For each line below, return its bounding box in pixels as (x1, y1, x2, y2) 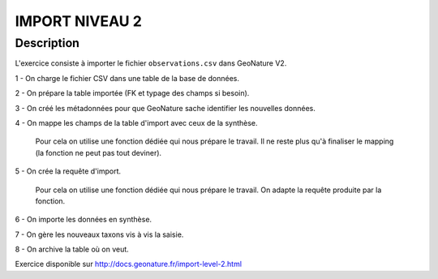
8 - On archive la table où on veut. (15, 244, 129, 255)
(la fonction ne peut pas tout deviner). (35, 148, 162, 157)
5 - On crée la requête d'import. (15, 166, 122, 176)
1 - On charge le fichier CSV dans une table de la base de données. (15, 73, 239, 83)
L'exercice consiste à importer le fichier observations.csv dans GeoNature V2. (15, 58, 287, 68)
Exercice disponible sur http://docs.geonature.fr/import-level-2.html (15, 260, 243, 269)
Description (15, 36, 80, 50)
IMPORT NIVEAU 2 (15, 12, 142, 30)
